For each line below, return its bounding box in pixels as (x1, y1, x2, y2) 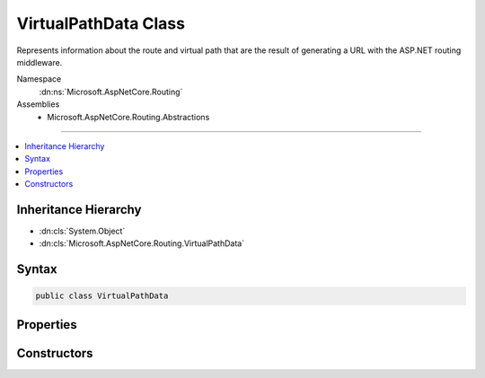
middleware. (16, 57, 63, 67)
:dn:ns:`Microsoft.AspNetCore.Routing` (39, 86, 183, 97)
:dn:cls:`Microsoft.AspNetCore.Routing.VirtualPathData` (39, 238, 245, 249)
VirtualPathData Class (16, 13, 186, 33)
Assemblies (16, 99, 60, 110)
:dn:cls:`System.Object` (39, 225, 126, 236)
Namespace (16, 74, 62, 84)
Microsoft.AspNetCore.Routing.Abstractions (47, 111, 210, 122)
